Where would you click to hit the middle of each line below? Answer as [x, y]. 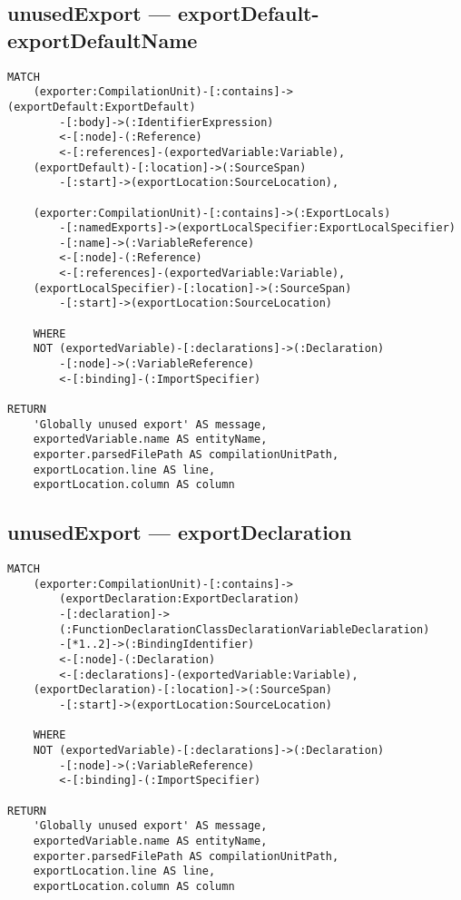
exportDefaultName [103, 39]
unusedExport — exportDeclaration [180, 532]
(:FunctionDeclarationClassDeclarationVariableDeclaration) [245, 629]
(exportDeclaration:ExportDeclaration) [180, 599]
